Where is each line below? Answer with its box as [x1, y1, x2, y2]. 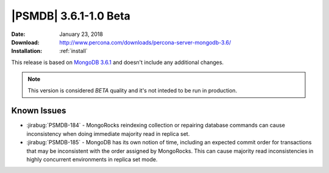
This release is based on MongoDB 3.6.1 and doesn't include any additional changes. [11, 58, 224, 66]
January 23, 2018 [59, 30, 104, 38]
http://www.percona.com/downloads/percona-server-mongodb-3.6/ [59, 38, 232, 46]
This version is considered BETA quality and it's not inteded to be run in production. [27, 86, 238, 94]
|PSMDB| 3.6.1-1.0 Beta [11, 9, 131, 23]
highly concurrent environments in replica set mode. [26, 155, 158, 163]
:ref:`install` [59, 48, 88, 55]
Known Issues [11, 105, 66, 116]
